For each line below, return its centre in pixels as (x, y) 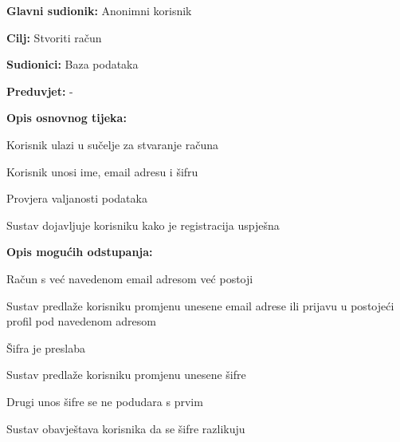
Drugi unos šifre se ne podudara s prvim (105, 401)
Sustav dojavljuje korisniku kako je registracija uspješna (143, 225)
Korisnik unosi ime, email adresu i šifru (102, 171)
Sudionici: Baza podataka (73, 64)
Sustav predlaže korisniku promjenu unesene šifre (126, 375)
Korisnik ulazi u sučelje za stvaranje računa (112, 144)
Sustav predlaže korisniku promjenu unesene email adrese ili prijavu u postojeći (200, 305)
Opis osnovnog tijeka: (67, 118)
